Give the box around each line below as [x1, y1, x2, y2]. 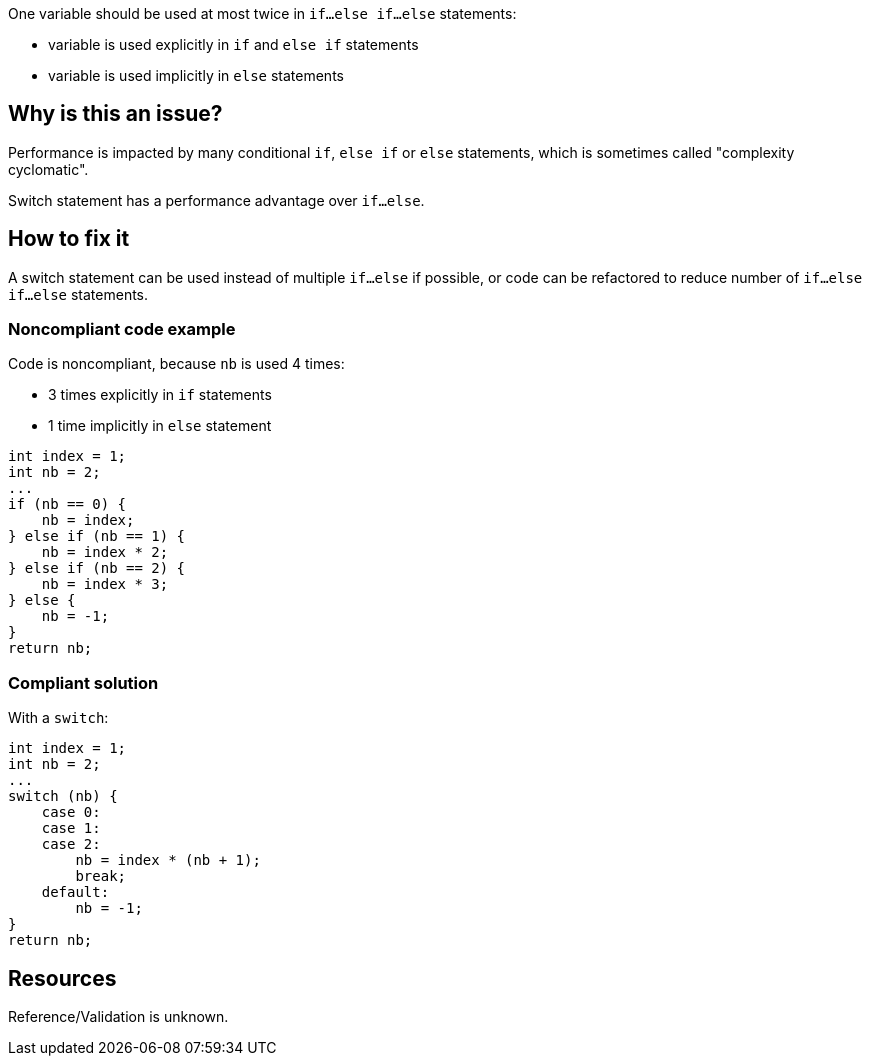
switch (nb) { [8, 788, 118, 805]
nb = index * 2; [41, 544, 169, 561]
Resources [8, 965, 117, 991]
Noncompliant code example [8, 319, 236, 340]
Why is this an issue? [8, 101, 223, 127]
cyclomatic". [8, 160, 89, 178]
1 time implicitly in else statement [48, 417, 272, 435]
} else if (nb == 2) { [8, 560, 186, 577]
